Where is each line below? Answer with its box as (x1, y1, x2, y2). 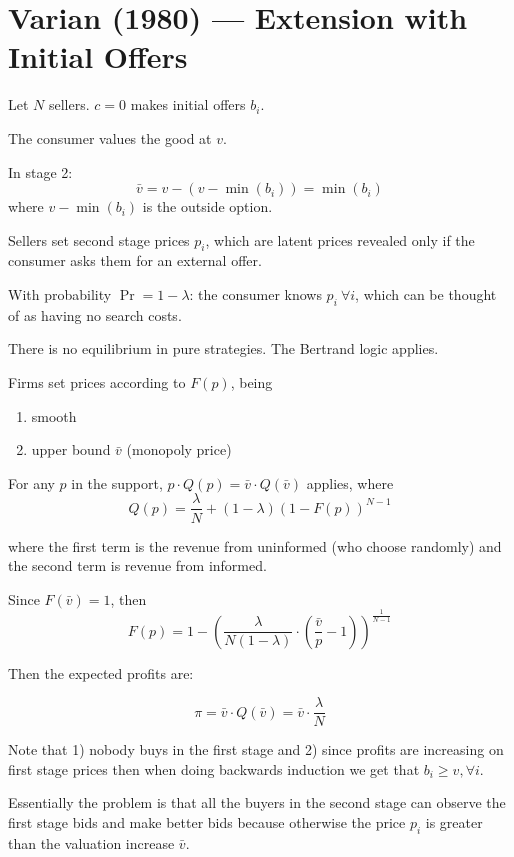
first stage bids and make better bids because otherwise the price (8, 812, 406, 833)
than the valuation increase (8, 832, 175, 853)
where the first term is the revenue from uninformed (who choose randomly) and (8, 535, 502, 556)
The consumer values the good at (8, 127, 212, 148)
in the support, (71, 472, 163, 493)
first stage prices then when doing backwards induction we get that (8, 758, 420, 779)
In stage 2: (8, 161, 73, 182)
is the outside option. (142, 196, 273, 217)
